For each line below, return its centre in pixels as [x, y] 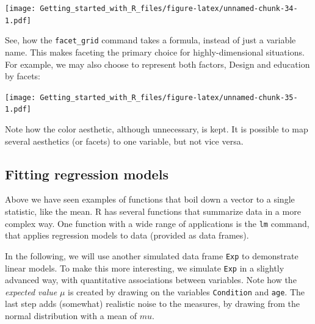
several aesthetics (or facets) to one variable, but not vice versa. [124, 141]
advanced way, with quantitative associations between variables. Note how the [151, 280]
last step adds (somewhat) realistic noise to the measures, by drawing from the [152, 304]
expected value [31, 291]
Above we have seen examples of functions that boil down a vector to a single [150, 199]
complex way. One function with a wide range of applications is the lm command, [157, 223]
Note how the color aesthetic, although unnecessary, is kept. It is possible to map [157, 129]
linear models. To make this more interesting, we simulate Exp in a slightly [145, 268]
